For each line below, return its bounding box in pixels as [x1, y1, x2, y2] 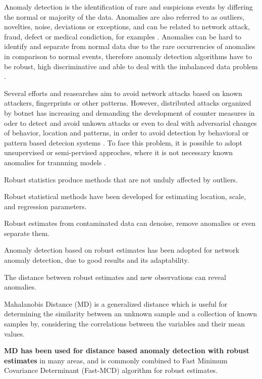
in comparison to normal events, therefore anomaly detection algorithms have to [4, 51, 252, 61]
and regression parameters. [4, 201, 87, 211]
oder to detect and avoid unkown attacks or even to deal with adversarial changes [4, 117, 257, 128]
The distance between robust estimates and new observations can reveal [4, 271, 226, 282]
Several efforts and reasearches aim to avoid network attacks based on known [4, 87, 242, 98]
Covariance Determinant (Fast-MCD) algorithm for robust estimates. [4, 365, 218, 375]
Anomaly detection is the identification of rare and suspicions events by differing [4, 2, 253, 12]
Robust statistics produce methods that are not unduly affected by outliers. [4, 174, 238, 184]
